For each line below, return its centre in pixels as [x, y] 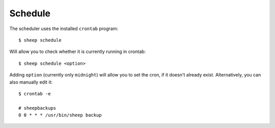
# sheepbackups [37, 108]
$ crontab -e [35, 94]
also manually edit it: [31, 82]
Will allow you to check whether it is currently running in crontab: [78, 52]
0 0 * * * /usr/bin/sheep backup [60, 115]
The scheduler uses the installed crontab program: [64, 29]
